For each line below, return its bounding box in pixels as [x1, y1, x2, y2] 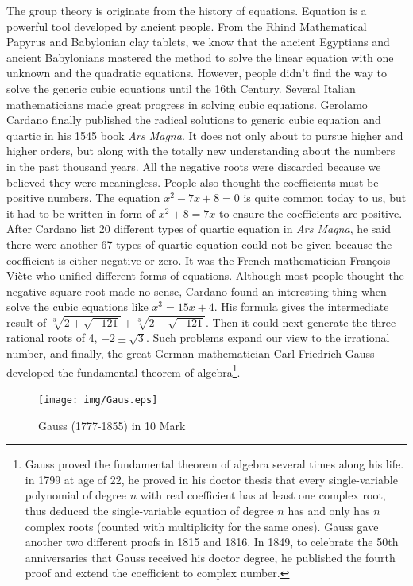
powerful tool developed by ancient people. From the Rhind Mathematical [6, 17, 367, 34]
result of [6, 313, 47, 330]
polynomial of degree [25, 487, 127, 503]
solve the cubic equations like [6, 298, 149, 315]
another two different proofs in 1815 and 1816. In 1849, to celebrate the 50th [25, 534, 399, 550]
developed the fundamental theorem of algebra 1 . [6, 361, 241, 380]
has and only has [288, 502, 370, 518]
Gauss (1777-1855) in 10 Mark [38, 417, 186, 433]
